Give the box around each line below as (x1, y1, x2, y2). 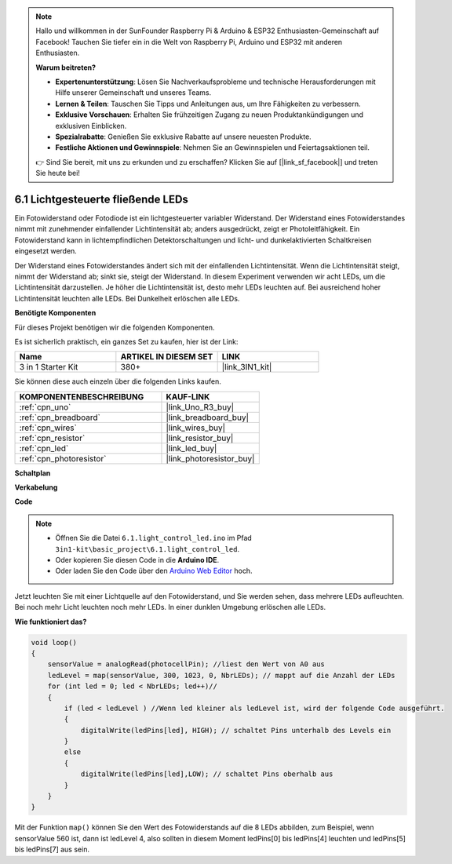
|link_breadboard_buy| (166, 412, 250, 423)
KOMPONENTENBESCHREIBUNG (19, 391, 144, 402)
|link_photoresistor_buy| (166, 453, 255, 464)
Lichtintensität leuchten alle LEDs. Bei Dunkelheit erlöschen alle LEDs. (14, 293, 240, 303)
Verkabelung (14, 483, 58, 492)
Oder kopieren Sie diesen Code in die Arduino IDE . (55, 556, 220, 565)
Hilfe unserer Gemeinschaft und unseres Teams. (55, 88, 212, 97)
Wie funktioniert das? (14, 617, 87, 626)
